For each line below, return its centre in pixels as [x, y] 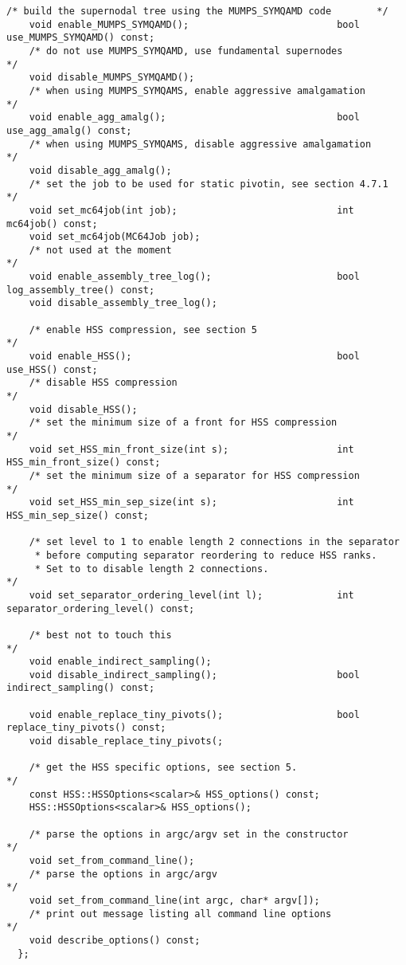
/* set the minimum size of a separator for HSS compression [194, 475]
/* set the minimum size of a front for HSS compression [183, 423]
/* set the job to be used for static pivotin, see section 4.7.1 [209, 184]
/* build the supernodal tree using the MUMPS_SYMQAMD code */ [197, 11]
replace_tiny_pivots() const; [86, 728]
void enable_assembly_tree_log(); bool [194, 277]
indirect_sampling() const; [81, 688]
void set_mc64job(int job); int [191, 210]
